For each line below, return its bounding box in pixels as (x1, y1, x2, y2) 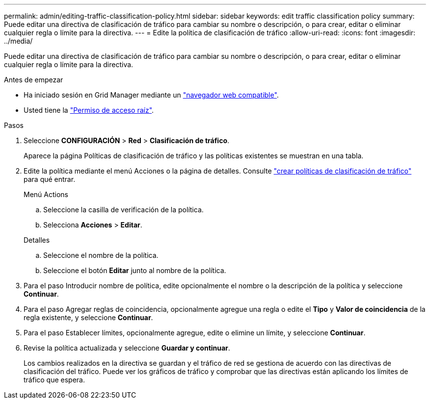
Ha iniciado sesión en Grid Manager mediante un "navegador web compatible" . (24, 91, 279, 99)
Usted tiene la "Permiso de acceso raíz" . (24, 106, 154, 114)
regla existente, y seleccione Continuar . (24, 313, 153, 322)
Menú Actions (24, 190, 68, 199)
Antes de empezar (4, 76, 63, 84)
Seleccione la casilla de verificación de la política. (43, 205, 204, 214)
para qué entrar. (24, 175, 76, 183)
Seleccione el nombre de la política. (43, 251, 159, 259)
